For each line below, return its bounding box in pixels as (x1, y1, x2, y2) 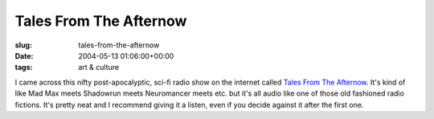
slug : (14, 40, 32, 50)
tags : (14, 63, 33, 72)
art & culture (78, 63, 120, 72)
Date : (14, 51, 34, 60)
